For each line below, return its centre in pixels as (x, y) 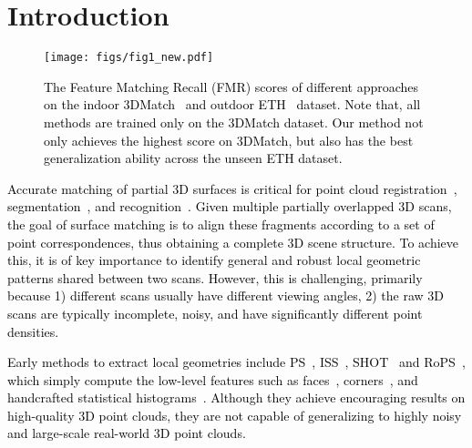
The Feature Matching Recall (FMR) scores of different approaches (231, 86)
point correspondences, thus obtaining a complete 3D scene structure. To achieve (233, 242)
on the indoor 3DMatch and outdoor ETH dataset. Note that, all (232, 104)
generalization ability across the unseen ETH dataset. (193, 158)
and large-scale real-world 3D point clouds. (127, 433)
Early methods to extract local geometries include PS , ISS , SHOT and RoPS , (236, 362)
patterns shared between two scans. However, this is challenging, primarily (215, 277)
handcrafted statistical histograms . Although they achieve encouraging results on (236, 397)
